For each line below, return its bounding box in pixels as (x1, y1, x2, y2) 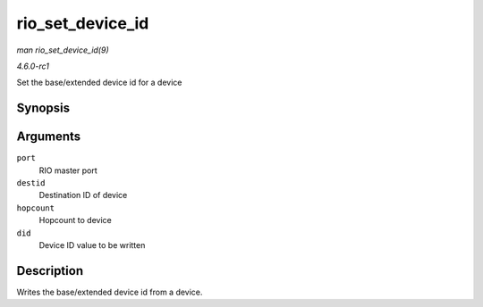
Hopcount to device (38, 215, 112, 226)
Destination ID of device (38, 190, 128, 201)
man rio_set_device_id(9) (16, 45, 109, 55)
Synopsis (16, 101, 71, 116)
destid (16, 178, 46, 188)
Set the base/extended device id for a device (16, 77, 182, 88)
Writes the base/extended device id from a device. (16, 286, 203, 297)
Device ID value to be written (38, 239, 146, 250)
